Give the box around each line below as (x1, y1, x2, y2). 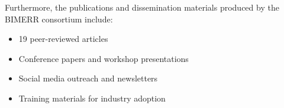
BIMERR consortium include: (5, 12, 113, 25)
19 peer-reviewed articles (18, 32, 108, 45)
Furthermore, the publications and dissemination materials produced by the (5, 1, 279, 13)
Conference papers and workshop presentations (18, 52, 189, 64)
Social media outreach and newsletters (18, 72, 158, 84)
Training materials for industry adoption (18, 91, 166, 104)
